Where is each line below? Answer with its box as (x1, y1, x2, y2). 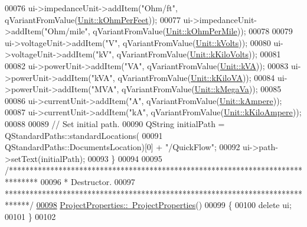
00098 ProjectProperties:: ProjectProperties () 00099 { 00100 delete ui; (36, 199, 292, 211)
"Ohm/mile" (44, 25, 88, 37)
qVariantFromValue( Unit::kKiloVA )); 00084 (117, 71, 275, 83)
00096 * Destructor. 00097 (40, 175, 135, 187)
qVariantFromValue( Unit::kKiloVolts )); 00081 (116, 48, 281, 60)
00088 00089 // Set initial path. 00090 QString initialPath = (5, 117, 225, 129)
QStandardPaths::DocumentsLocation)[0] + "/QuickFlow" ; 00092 (5, 141, 240, 153)
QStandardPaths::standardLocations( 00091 (5, 129, 163, 141)
